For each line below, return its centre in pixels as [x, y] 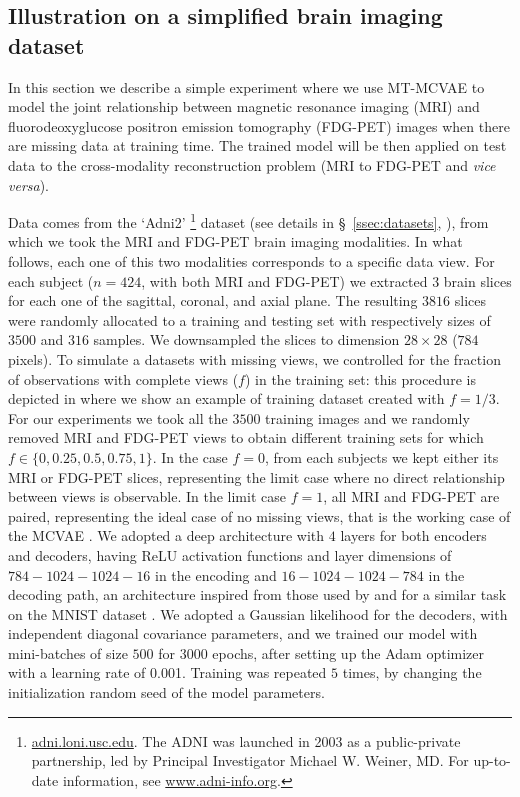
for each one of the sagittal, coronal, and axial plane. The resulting [213, 300]
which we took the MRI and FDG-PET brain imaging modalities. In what [235, 241]
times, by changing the [412, 672]
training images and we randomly [367, 417]
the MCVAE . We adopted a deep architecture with [166, 535]
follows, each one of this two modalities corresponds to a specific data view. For [251, 261]
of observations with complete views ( [123, 378]
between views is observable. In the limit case [147, 496]
